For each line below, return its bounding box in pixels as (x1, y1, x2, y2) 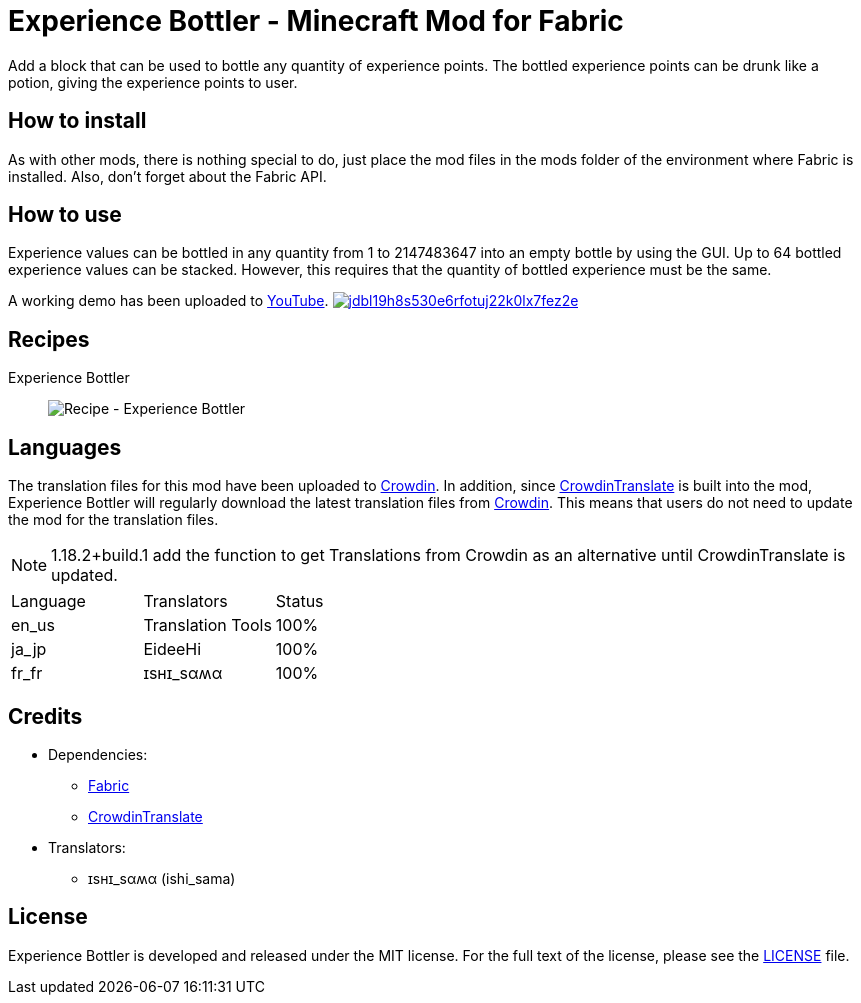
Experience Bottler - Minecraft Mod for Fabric (8, 4, 624, 38)
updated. (51, 565, 118, 586)
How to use (8, 202, 122, 228)
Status (275, 591, 324, 612)
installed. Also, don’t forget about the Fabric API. (8, 167, 327, 185)
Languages (8, 434, 122, 460)
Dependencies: (48, 745, 148, 763)
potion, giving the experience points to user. (8, 73, 298, 91)
